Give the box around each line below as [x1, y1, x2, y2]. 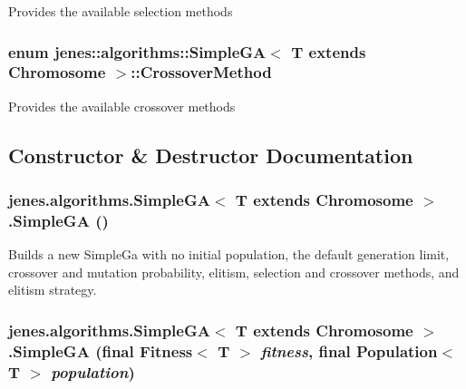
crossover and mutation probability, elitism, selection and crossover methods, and [8, 262, 460, 281]
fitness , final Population [260, 339, 438, 362]
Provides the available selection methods [8, 2, 233, 20]
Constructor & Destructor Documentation [8, 141, 413, 169]
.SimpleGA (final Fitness [8, 339, 193, 362]
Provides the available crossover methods [8, 96, 236, 115]
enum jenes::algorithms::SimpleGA [8, 40, 267, 63]
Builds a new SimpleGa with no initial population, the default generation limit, [8, 245, 450, 264]
